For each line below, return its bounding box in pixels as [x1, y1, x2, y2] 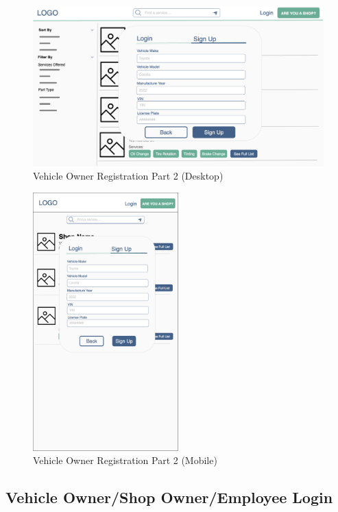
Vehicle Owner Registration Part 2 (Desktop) [33, 169, 224, 183]
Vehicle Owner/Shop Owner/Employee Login [5, 487, 333, 508]
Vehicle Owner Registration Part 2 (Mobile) [33, 453, 217, 467]
